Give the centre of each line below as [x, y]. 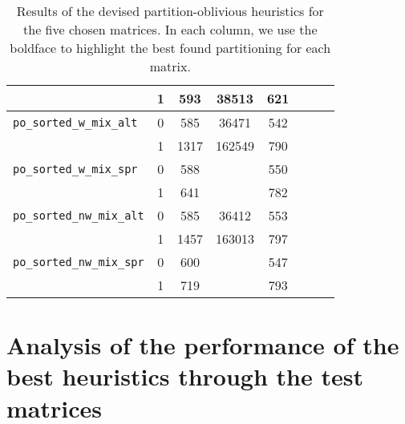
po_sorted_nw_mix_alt [79, 215]
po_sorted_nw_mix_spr [79, 262]
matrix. [170, 66]
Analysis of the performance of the [203, 345]
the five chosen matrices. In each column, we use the [170, 29]
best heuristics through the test [185, 376]
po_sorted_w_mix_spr [75, 169]
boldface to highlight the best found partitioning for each [170, 48]
